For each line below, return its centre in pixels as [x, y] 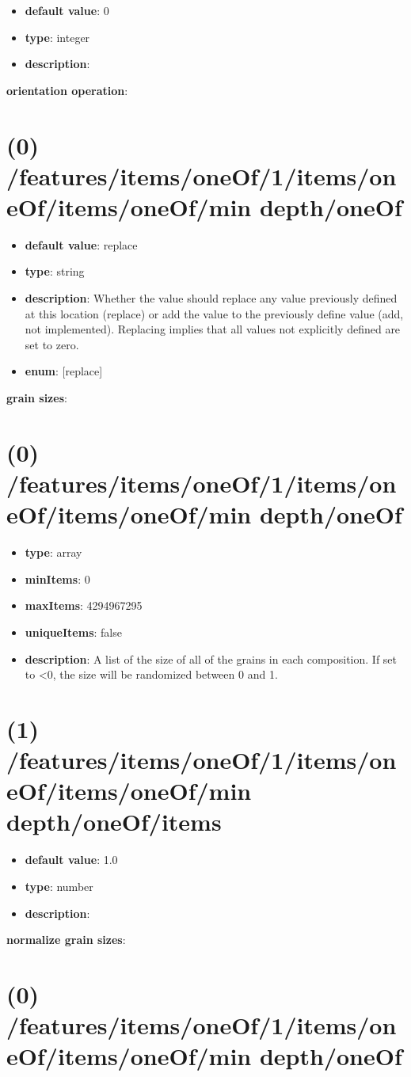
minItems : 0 [57, 578]
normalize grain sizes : [66, 940]
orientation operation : [67, 90]
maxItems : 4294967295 [84, 605]
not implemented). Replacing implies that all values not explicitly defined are [213, 329]
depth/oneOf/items [114, 822]
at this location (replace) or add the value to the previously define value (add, [214, 313]
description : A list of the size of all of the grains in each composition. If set [211, 658]
